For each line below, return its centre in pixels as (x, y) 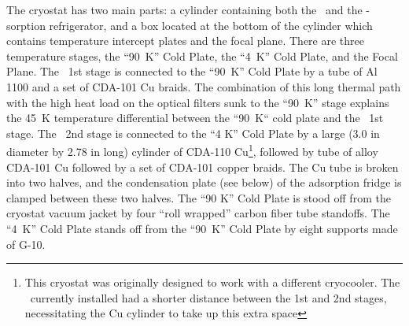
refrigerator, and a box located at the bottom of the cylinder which (211, 25)
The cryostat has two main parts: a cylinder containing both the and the (184, 9)
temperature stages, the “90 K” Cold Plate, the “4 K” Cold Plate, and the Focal (202, 56)
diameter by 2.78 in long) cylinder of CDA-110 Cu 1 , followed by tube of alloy (192, 150)
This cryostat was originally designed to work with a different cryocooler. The (212, 282)
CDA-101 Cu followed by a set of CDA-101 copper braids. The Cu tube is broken (203, 167)
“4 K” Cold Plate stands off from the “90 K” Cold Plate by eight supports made (202, 228)
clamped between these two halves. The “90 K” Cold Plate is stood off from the (199, 197)
